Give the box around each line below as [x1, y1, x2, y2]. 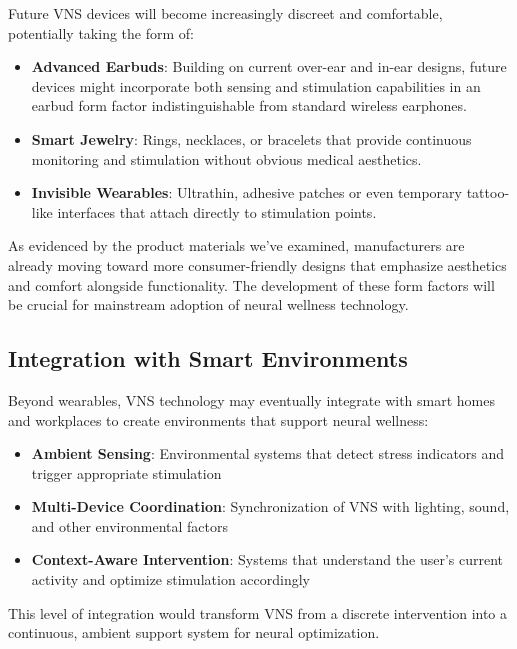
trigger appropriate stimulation [31, 462, 222, 483]
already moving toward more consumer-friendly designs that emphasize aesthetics [8, 254, 507, 275]
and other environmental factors [31, 515, 229, 536]
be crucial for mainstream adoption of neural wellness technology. [8, 294, 409, 315]
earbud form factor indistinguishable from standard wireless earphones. [31, 95, 467, 116]
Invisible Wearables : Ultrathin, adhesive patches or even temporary [31, 182, 462, 203]
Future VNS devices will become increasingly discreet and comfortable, [8, 3, 443, 23]
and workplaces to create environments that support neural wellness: [8, 409, 429, 430]
